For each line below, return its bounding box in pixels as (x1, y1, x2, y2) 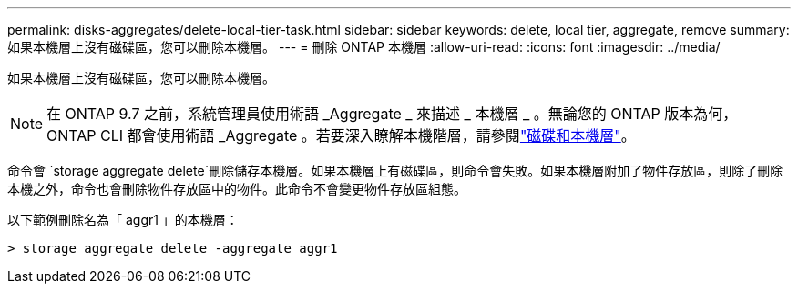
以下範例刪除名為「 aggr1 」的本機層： (7, 212, 239, 227)
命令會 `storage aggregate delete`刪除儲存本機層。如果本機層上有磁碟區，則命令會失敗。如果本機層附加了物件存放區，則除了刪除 (7, 163, 783, 178)
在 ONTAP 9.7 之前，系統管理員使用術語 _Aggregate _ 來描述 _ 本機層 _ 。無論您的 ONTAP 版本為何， (46, 105, 738, 123)
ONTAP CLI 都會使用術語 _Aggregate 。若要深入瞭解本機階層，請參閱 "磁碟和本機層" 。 (46, 126, 636, 145)
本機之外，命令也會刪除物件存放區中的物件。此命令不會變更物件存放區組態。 (7, 181, 466, 196)
